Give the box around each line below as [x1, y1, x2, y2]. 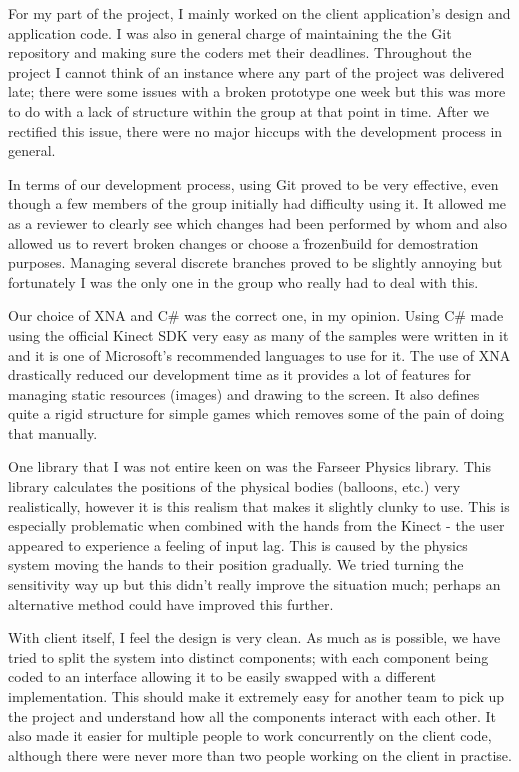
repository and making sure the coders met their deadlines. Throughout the [8, 42, 472, 63]
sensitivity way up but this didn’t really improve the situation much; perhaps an [8, 574, 501, 595]
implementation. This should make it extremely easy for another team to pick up [8, 686, 505, 706]
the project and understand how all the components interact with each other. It [8, 705, 496, 726]
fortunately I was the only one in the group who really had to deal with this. [8, 271, 479, 292]
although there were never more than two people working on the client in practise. [8, 744, 512, 765]
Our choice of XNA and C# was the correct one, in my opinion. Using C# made [8, 305, 504, 326]
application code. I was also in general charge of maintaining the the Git [8, 22, 452, 43]
